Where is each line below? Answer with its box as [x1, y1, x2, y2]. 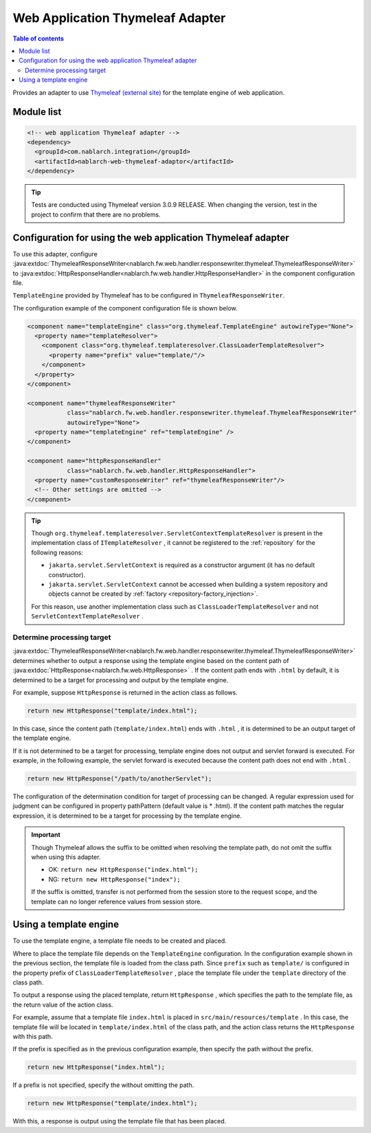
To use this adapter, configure [12, 249, 98, 258]
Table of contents [12, 34, 65, 43]
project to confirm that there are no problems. [31, 210, 161, 218]
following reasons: [31, 548, 84, 557]
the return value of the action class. [12, 1000, 113, 1009]
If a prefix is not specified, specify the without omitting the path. [12, 1081, 194, 1089]
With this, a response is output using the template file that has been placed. [12, 1117, 227, 1125]
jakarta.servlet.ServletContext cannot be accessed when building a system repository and [48, 581, 328, 589]
